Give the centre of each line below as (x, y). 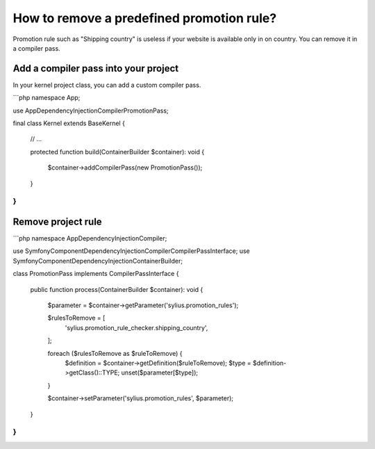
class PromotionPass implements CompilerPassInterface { (96, 274)
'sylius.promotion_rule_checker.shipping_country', (136, 327)
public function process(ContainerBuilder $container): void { (117, 289)
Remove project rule (57, 221)
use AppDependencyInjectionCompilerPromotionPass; (91, 111)
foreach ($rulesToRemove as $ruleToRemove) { (115, 353)
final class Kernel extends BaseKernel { (69, 123)
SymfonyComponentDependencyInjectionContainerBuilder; (98, 261)
